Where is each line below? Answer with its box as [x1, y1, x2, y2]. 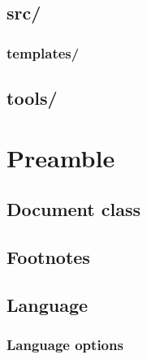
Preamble [6, 141, 115, 174]
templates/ [6, 42, 80, 63]
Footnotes [6, 244, 90, 269]
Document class [6, 197, 141, 222]
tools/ [6, 85, 58, 110]
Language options [6, 335, 123, 355]
